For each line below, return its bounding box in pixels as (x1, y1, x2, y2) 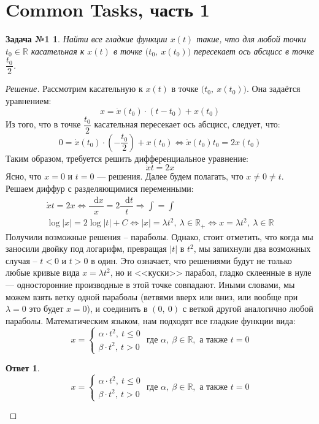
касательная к (31, 44, 85, 57)
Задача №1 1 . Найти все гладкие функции (6, 32, 167, 45)
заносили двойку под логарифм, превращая (6, 242, 167, 255)
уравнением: (6, 94, 52, 107)
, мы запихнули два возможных (193, 242, 311, 255)
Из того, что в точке (6, 118, 81, 131)
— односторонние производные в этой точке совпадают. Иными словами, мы (6, 278, 295, 291)
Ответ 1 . (6, 362, 40, 374)
